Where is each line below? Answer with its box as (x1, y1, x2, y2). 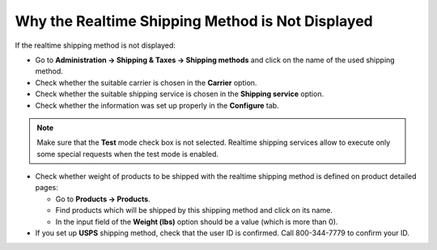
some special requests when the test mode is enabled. (36, 149, 218, 159)
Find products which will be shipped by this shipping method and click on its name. (55, 206, 333, 215)
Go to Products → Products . (55, 194, 151, 204)
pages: (35, 183, 58, 193)
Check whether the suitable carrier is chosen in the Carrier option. (35, 78, 257, 87)
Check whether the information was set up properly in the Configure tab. (35, 100, 279, 110)
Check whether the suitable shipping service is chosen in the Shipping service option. (35, 89, 324, 99)
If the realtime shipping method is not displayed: (15, 40, 176, 50)
